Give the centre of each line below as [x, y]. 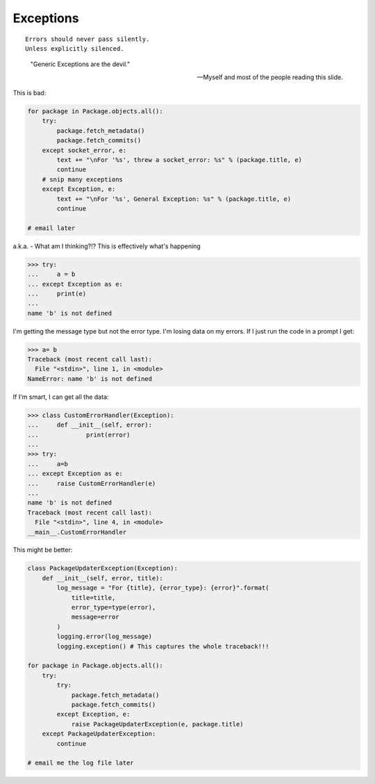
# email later [51, 228]
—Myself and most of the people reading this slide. [270, 77]
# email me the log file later [81, 763]
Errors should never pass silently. [87, 39]
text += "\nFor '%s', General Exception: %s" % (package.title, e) [174, 199]
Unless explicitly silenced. [75, 48]
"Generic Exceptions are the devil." [80, 64]
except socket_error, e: [84, 150]
